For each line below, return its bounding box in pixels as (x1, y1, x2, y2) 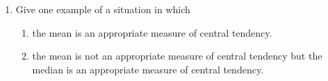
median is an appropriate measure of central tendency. (32, 62, 264, 76)
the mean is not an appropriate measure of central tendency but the (32, 48, 322, 63)
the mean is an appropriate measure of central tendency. (32, 25, 272, 39)
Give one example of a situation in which (15, 2, 190, 16)
